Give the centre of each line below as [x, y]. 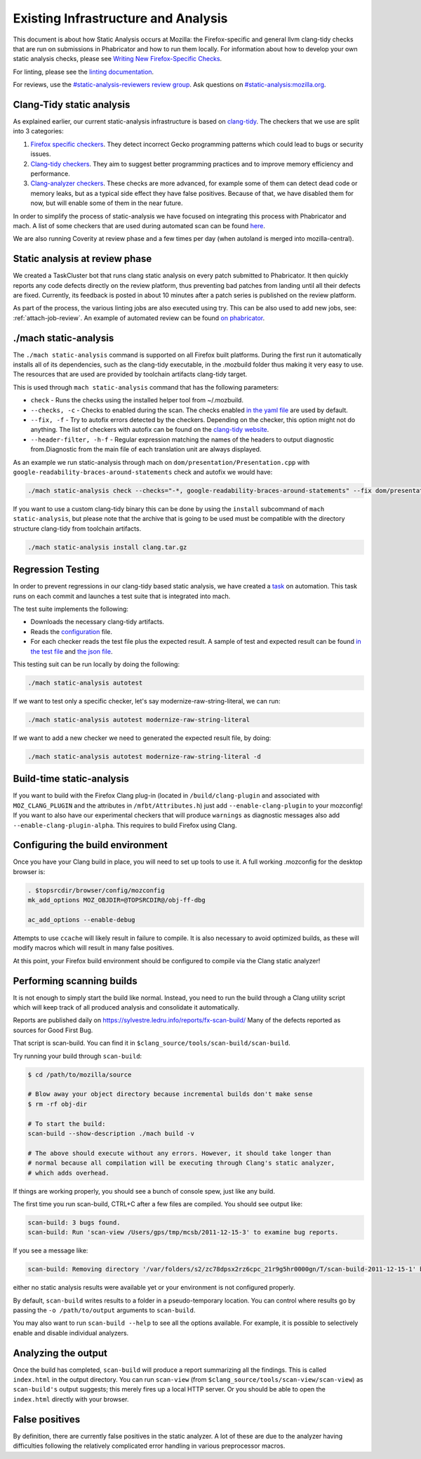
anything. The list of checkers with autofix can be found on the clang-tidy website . [150, 430]
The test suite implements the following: [71, 609]
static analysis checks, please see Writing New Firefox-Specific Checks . [118, 59]
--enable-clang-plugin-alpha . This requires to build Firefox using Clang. [125, 825]
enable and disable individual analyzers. [71, 1333]
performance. [50, 173]
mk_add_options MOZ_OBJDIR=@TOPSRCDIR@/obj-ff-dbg [117, 900]
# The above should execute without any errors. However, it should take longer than [179, 1153]
